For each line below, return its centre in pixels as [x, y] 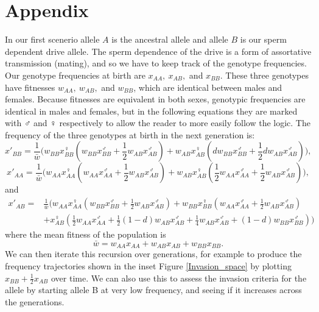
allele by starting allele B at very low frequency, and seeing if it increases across [153, 290]
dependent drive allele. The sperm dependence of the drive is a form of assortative [158, 51]
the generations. [35, 302]
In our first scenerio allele [52, 39]
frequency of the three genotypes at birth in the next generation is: [130, 134]
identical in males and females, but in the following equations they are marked [151, 111]
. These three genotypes [265, 75]
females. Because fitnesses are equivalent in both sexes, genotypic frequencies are [155, 99]
